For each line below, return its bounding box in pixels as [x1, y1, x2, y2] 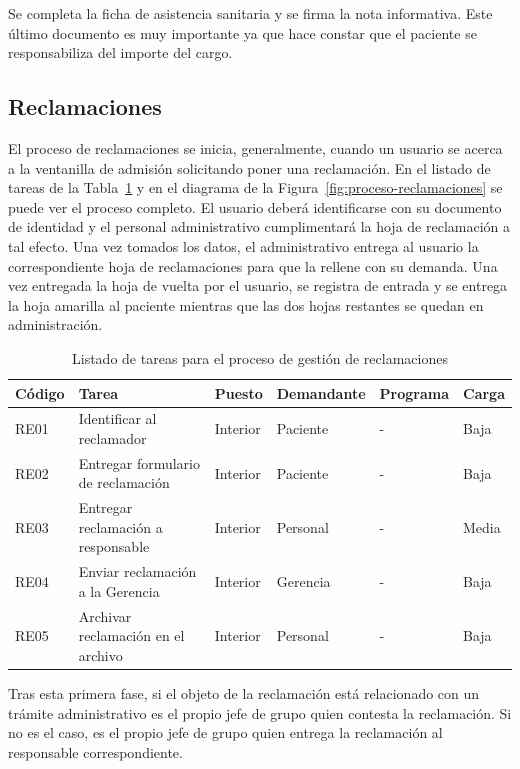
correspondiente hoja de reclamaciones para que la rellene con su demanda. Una [8, 255, 498, 276]
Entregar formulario [78, 452, 200, 473]
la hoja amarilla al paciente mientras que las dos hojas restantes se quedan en [8, 294, 484, 315]
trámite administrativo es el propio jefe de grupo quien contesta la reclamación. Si [8, 702, 512, 723]
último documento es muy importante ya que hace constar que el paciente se [8, 22, 477, 43]
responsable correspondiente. [8, 741, 183, 762]
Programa [379, 382, 450, 403]
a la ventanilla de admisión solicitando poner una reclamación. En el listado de [8, 157, 491, 178]
